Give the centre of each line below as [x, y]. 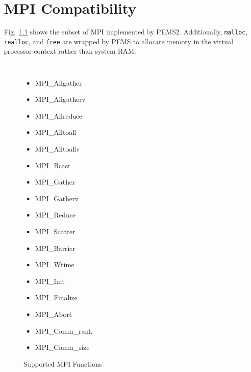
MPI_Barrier [55, 248]
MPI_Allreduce [59, 115]
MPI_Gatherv [57, 198]
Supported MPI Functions [63, 363]
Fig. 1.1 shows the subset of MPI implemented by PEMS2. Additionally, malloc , [126, 32]
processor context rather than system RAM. [70, 51]
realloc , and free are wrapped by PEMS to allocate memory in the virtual [119, 41]
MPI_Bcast [53, 165]
